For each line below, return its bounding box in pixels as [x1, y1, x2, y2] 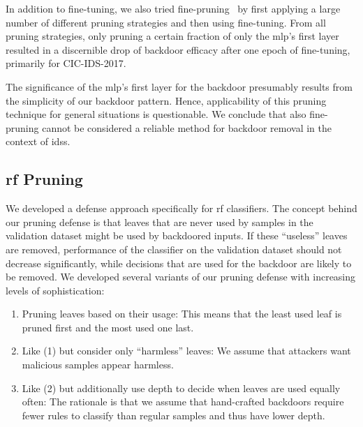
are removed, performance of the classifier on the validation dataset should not [6, 241, 342, 256]
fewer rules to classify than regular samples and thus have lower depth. [22, 407, 325, 422]
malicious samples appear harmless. [22, 357, 174, 372]
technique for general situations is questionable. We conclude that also [6, 107, 306, 121]
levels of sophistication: [6, 283, 105, 297]
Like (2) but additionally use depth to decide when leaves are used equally [22, 380, 341, 395]
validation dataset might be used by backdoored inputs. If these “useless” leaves [6, 228, 348, 243]
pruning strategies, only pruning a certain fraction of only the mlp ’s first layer [6, 29, 339, 43]
